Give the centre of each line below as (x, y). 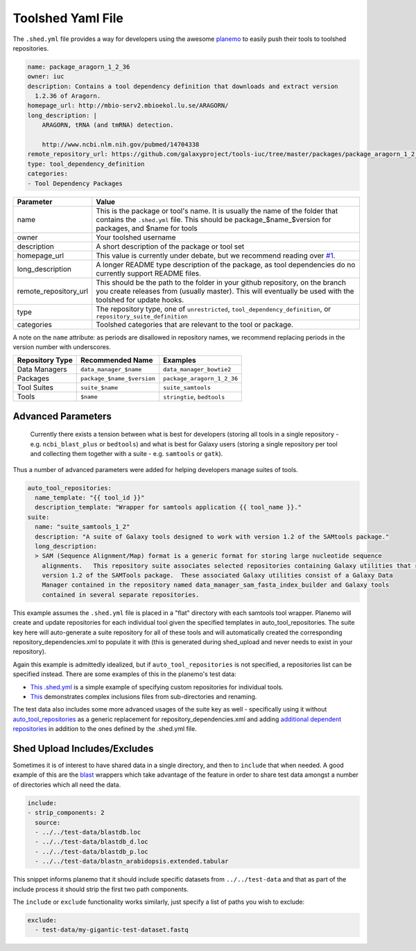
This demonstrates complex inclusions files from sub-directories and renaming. (144, 696)
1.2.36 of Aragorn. (68, 96)
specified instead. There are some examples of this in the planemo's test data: (125, 674)
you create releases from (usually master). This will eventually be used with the (225, 291)
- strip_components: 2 (66, 813)
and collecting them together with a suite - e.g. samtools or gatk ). (127, 454)
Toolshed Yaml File (68, 18)
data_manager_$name (111, 369)
